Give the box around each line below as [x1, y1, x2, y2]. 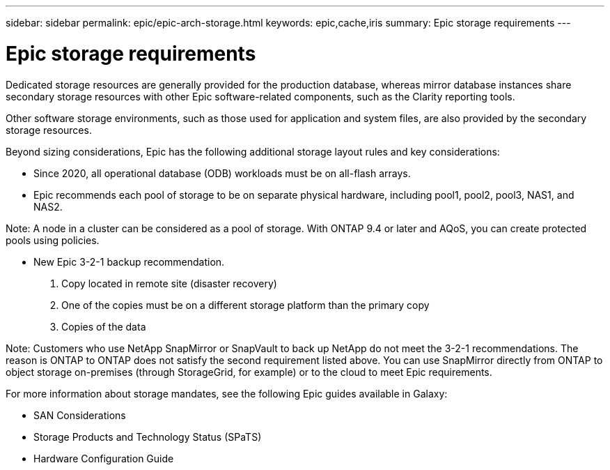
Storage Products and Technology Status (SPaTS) [33, 430, 262, 443]
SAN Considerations [33, 409, 126, 421]
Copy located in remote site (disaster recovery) [61, 277, 277, 289]
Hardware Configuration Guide [33, 452, 174, 464]
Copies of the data [61, 320, 146, 333]
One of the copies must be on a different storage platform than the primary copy [61, 298, 430, 311]
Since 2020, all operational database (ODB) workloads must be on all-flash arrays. [33, 167, 411, 179]
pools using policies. [6, 234, 100, 246]
